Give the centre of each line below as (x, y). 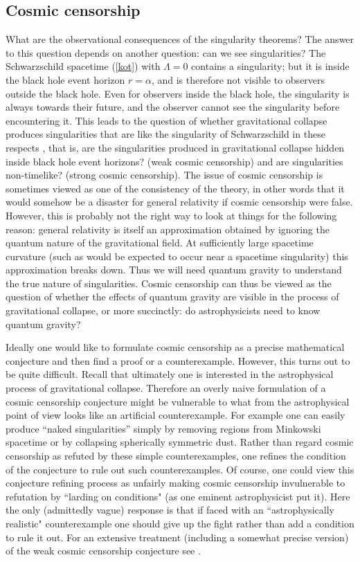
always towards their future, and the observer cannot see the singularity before (173, 107)
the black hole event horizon (65, 79)
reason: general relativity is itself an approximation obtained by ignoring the (168, 229)
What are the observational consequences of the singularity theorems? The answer (180, 39)
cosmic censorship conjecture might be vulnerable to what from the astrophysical (178, 401)
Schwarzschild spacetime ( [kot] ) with (83, 66)
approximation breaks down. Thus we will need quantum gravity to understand (174, 270)
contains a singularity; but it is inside (270, 66)
